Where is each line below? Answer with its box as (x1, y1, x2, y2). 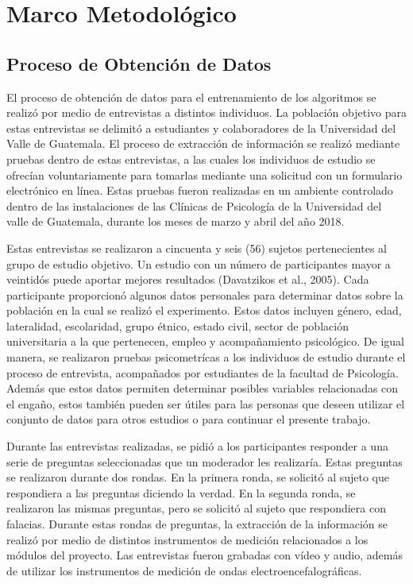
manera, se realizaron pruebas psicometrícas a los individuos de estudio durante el (6, 349, 406, 365)
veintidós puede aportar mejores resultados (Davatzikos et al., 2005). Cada (6, 271, 369, 288)
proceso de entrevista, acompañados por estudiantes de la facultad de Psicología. (6, 364, 399, 381)
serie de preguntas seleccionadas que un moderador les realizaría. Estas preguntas (6, 453, 403, 470)
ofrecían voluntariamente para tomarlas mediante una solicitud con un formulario (6, 166, 403, 183)
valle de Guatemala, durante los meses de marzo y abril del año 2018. (6, 213, 345, 230)
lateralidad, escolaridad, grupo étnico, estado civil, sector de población (6, 317, 349, 334)
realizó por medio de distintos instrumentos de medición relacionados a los (6, 531, 369, 547)
